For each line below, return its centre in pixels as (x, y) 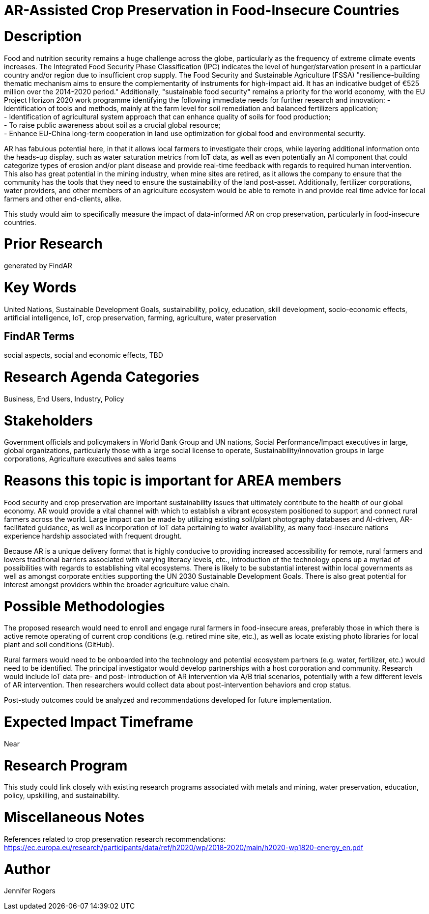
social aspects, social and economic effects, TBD (84, 355)
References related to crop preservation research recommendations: (115, 839)
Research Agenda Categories (102, 377)
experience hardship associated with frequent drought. (93, 536)
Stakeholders (48, 420)
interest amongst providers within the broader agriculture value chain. (117, 584)
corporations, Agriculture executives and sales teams (90, 459)
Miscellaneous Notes (74, 817)
